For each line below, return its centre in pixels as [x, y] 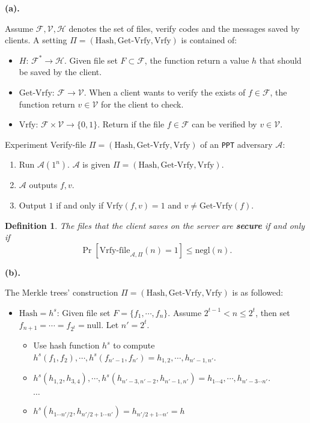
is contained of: [209, 40]
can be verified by [224, 124]
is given [96, 164]
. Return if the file [131, 124]
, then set [273, 312]
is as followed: [258, 292]
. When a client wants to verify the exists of [165, 92]
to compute [134, 345]
